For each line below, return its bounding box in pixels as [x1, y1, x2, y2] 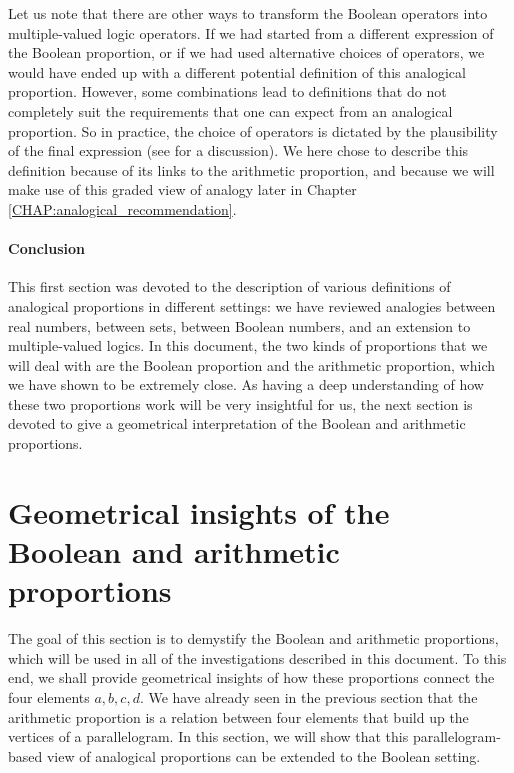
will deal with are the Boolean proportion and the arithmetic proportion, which [8, 354, 495, 375]
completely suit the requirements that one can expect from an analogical [8, 100, 453, 121]
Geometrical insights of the [8, 491, 390, 532]
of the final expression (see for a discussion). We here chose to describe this [8, 140, 469, 161]
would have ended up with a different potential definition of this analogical [8, 61, 466, 82]
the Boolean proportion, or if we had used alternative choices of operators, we [8, 42, 485, 63]
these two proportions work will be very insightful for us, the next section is [8, 393, 473, 414]
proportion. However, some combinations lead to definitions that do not [8, 81, 447, 102]
